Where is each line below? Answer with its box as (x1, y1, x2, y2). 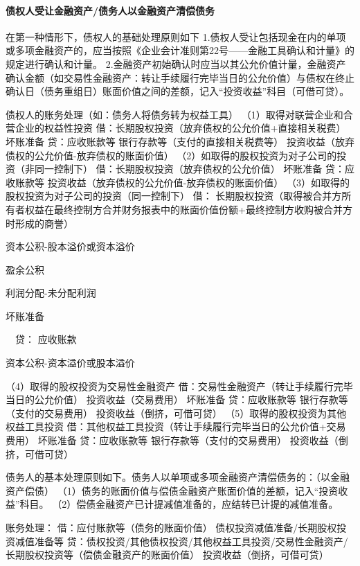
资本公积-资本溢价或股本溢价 (6, 355, 135, 370)
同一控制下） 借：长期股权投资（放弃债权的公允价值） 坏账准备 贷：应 (34, 161, 354, 176)
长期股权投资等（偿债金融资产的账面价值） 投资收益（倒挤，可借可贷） (6, 547, 329, 562)
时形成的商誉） (6, 215, 73, 230)
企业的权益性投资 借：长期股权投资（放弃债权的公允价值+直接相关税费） (15, 121, 346, 135)
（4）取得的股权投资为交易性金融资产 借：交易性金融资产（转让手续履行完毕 (6, 378, 353, 393)
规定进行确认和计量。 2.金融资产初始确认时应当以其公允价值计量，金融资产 (6, 56, 346, 71)
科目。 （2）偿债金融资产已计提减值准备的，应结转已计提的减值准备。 (19, 497, 339, 511)
